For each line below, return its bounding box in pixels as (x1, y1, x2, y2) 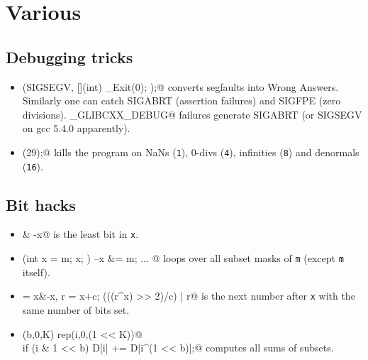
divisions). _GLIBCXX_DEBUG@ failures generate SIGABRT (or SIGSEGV (22, 107, 362, 121)
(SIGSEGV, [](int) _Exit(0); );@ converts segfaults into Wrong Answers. (22, 79, 339, 94)
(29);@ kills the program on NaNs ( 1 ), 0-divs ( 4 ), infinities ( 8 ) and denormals (22, 144, 359, 159)
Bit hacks (6, 193, 76, 215)
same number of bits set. (22, 302, 130, 317)
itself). (22, 264, 50, 279)
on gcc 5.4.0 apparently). (22, 121, 130, 136)
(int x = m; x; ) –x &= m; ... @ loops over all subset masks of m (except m (22, 251, 344, 266)
